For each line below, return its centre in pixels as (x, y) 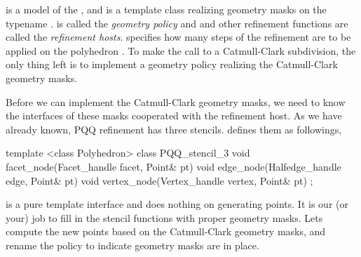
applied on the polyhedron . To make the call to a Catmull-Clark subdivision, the (181, 50)
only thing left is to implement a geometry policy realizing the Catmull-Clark (172, 64)
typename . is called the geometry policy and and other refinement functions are (177, 23)
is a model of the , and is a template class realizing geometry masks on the (166, 9)
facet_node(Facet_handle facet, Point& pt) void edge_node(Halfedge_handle (173, 166)
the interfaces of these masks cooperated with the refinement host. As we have (174, 116)
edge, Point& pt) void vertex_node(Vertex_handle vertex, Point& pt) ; (159, 180)
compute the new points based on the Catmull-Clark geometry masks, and (166, 231)
